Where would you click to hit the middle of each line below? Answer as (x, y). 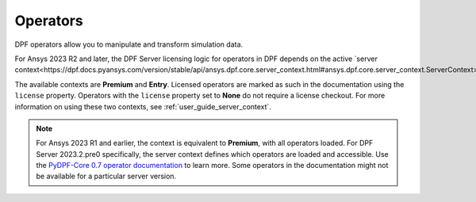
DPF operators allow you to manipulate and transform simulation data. (129, 44)
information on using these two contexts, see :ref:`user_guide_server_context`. (143, 106)
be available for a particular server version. (106, 176)
